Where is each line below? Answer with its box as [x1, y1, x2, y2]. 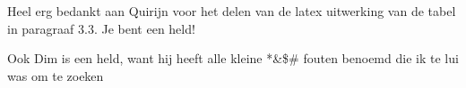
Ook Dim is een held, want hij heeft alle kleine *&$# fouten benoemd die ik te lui [7, 49, 459, 68]
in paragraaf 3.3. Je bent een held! [7, 19, 195, 37]
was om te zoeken [7, 66, 104, 84]
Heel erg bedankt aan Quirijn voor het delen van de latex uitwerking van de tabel [7, 2, 456, 20]
